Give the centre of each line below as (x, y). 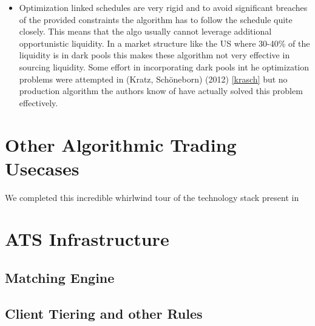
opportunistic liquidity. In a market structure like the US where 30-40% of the (164, 43)
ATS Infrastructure (87, 239)
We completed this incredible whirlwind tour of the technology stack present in (152, 197)
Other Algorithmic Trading (121, 144)
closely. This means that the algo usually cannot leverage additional (145, 31)
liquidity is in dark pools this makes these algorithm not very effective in (154, 55)
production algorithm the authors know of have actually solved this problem (161, 91)
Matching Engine (60, 278)
